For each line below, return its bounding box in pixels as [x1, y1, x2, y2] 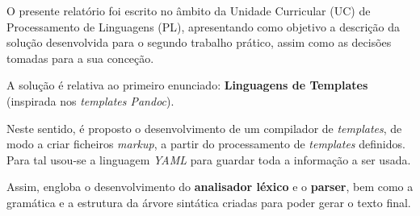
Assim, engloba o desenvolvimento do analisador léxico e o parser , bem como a [6, 178, 414, 195]
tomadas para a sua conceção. [6, 49, 154, 66]
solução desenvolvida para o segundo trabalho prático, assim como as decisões [6, 34, 392, 51]
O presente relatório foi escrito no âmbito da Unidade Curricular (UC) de [6, 2, 371, 19]
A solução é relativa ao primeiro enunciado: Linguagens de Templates [6, 77, 368, 93]
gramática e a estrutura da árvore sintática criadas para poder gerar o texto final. [6, 193, 411, 210]
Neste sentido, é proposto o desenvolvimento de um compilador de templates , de [6, 119, 402, 136]
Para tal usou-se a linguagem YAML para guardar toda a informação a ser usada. [6, 151, 411, 168]
